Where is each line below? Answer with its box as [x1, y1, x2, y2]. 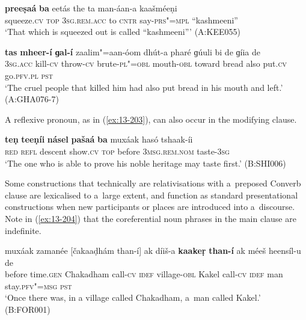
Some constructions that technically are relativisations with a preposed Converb [5, 177, 301, 189]
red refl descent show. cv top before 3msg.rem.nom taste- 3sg [5, 144, 230, 157]
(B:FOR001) [5, 303, 50, 316]
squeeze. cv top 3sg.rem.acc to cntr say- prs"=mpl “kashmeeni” [5, 13, 238, 26]
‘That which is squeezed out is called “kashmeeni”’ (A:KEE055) [5, 25, 240, 38]
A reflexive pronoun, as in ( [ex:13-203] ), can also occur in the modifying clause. [5, 112, 297, 125]
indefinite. [5, 224, 41, 236]
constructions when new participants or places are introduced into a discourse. [5, 200, 295, 213]
